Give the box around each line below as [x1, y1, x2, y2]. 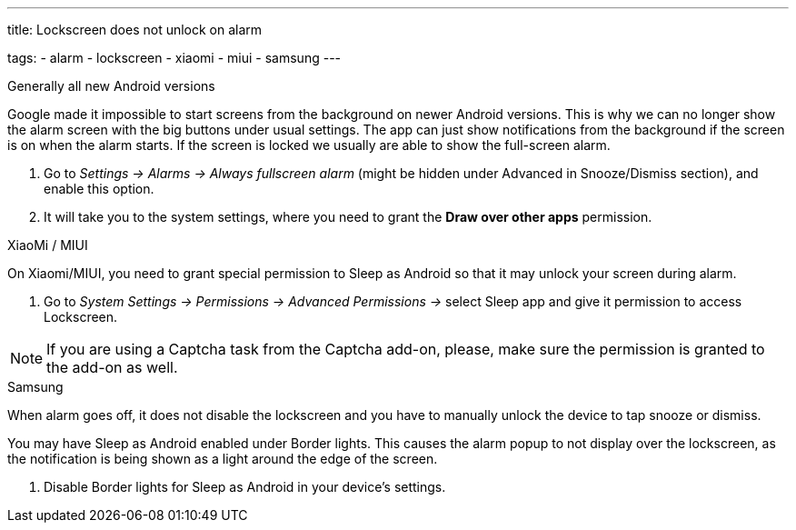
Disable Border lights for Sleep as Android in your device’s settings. [44, 479, 446, 495]
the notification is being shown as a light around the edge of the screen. [7, 451, 438, 466]
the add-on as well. [46, 358, 178, 376]
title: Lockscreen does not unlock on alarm [7, 22, 263, 37]
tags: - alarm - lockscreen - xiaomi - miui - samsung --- [7, 50, 342, 65]
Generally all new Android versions [7, 78, 215, 94]
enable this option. [44, 181, 154, 196]
